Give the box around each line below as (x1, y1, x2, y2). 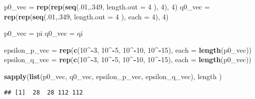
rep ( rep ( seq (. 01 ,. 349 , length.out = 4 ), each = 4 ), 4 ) (4, 11, 169, 21)
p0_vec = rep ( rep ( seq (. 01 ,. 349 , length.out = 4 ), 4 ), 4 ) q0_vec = (4, 1, 210, 11)
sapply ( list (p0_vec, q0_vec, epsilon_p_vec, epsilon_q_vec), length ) (4, 71, 222, 81)
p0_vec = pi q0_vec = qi (4, 28, 83, 38)
